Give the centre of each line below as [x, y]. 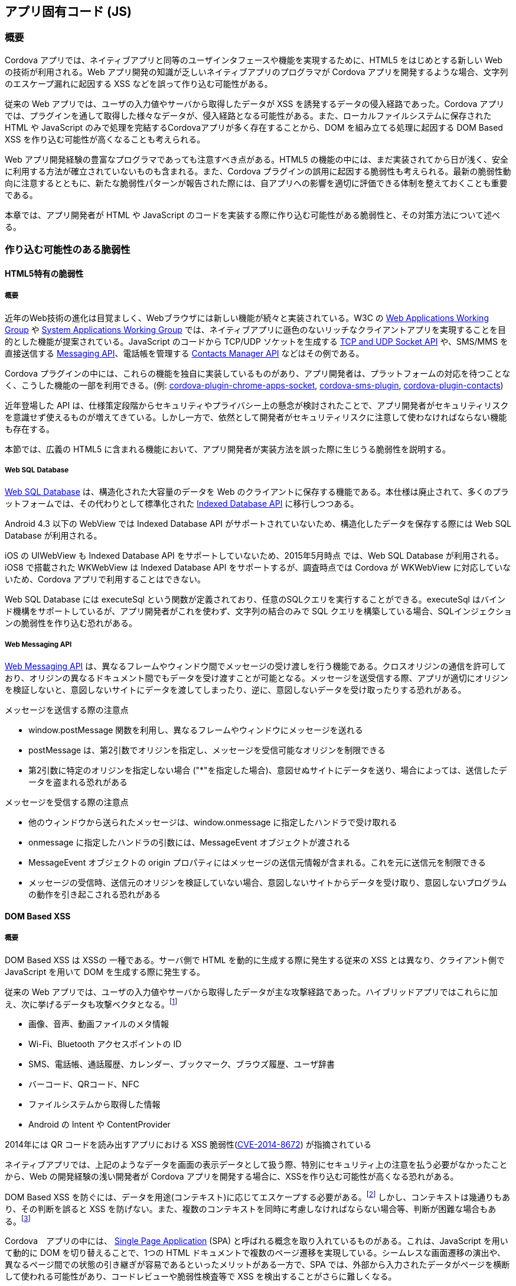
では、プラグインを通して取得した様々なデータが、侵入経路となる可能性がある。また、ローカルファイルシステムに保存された [248, 115]
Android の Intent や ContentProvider [99, 1125]
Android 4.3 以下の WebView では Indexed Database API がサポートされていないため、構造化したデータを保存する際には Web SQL [258, 524]
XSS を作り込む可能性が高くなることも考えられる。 [105, 139]
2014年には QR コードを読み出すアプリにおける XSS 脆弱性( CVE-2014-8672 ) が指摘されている [188, 1145]
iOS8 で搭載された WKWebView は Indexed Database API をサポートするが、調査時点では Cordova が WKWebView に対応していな [258, 568]
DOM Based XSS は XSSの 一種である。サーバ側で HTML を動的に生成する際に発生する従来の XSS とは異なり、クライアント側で [255, 960]
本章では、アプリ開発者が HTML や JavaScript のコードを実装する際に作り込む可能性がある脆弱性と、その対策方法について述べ [253, 215]
